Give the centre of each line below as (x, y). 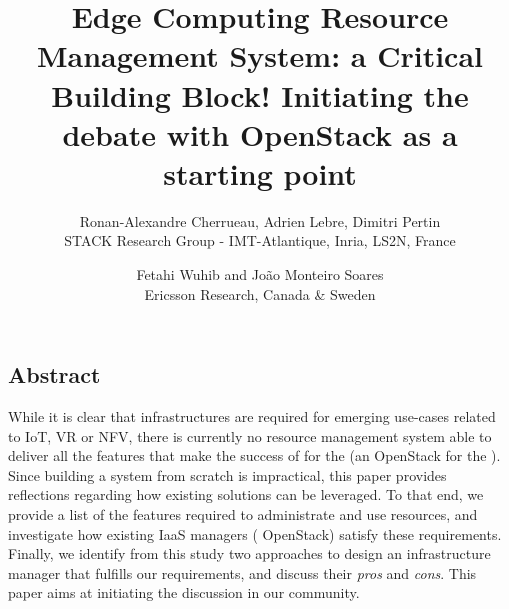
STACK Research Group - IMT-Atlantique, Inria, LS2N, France (260, 240)
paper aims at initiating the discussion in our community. (184, 592)
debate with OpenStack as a (260, 133)
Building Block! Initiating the (260, 94)
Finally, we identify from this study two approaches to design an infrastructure (249, 553)
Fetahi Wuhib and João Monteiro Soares (260, 274)
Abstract (54, 374)
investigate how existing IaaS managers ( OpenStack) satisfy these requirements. (255, 533)
